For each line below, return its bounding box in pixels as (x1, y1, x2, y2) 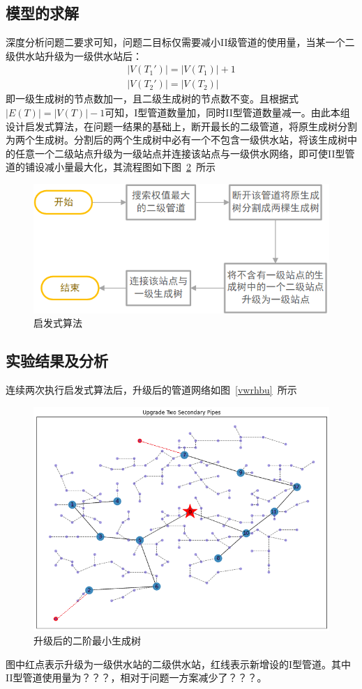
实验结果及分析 (6, 350, 108, 371)
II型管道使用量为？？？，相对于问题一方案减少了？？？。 (6, 670, 267, 685)
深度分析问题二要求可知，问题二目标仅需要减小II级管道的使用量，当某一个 (6, 35, 345, 49)
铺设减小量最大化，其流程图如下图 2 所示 (24, 160, 216, 174)
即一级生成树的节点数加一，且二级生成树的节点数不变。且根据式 (6, 91, 299, 106)
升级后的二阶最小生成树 (33, 633, 141, 648)
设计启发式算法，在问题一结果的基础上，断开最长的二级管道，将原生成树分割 (6, 118, 357, 133)
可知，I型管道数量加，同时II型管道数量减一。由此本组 (105, 105, 350, 120)
